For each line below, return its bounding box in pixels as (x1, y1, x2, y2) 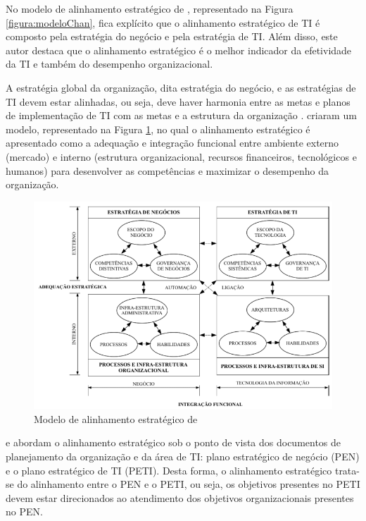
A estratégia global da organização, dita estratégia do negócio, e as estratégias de (6, 80, 356, 94)
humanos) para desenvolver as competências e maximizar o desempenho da (6, 163, 329, 178)
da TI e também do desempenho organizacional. (6, 56, 213, 71)
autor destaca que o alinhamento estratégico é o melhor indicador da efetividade (6, 42, 352, 57)
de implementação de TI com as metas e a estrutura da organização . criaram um (6, 108, 357, 123)
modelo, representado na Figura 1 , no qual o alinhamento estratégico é (6, 121, 310, 136)
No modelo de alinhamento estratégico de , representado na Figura (6, 1, 294, 16)
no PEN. (6, 504, 43, 519)
